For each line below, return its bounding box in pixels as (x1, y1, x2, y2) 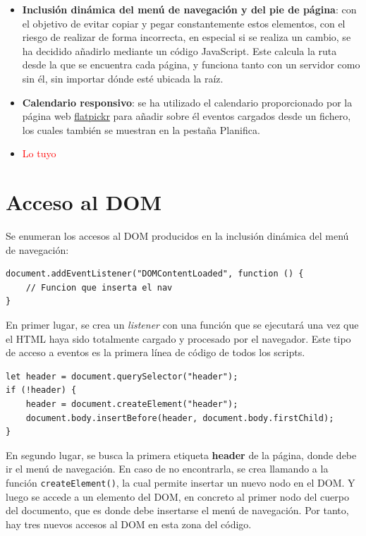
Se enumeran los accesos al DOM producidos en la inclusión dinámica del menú (6, 229, 349, 243)
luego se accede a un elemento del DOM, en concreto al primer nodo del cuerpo (6, 489, 349, 504)
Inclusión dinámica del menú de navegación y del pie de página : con (22, 2, 357, 16)
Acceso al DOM (6, 188, 162, 217)
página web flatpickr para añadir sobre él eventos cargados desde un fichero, (22, 109, 351, 123)
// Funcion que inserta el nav (25, 282, 173, 293)
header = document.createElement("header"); (25, 399, 238, 409)
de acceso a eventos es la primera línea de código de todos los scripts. (6, 345, 305, 360)
